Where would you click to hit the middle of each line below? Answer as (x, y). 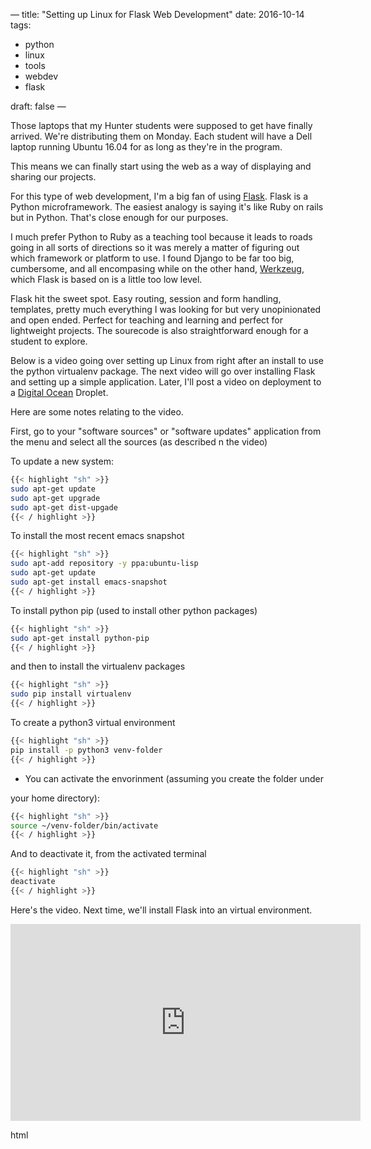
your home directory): (55, 798)
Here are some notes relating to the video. (97, 412)
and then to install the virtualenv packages (98, 666)
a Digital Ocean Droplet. (59, 392)
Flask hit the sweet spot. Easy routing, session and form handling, (146, 298)
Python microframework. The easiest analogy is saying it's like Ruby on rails (167, 207)
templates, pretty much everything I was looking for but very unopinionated (166, 309)
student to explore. (49, 341)
